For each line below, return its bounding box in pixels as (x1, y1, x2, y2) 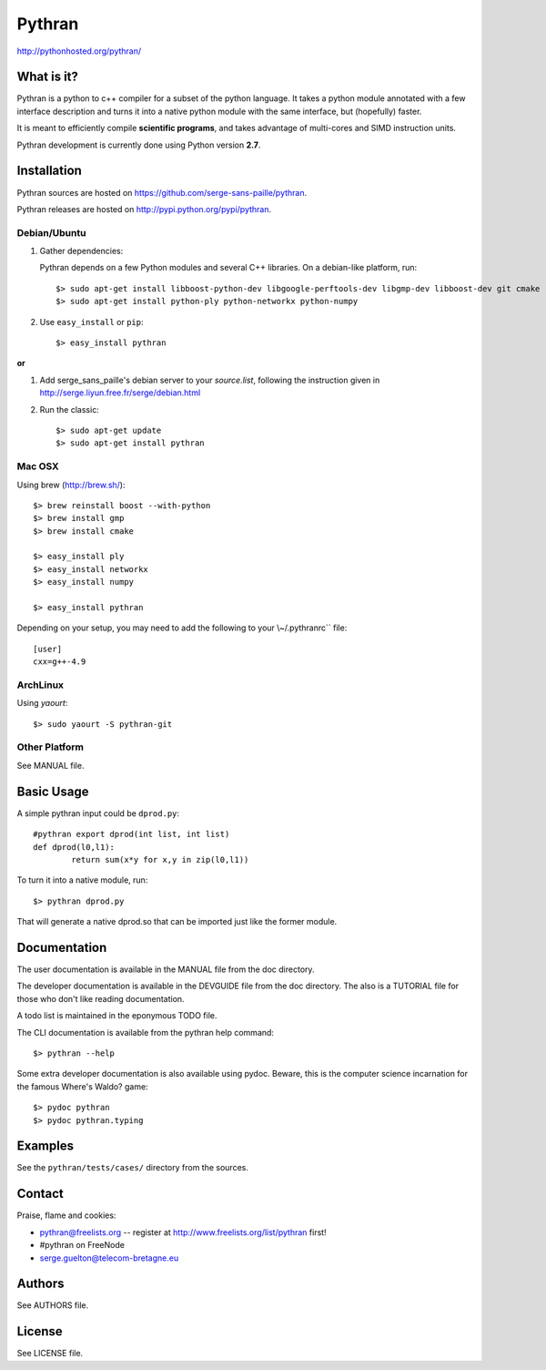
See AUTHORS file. (16, 1300, 89, 1311)
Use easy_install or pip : (39, 316, 144, 327)
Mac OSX (16, 460, 59, 473)
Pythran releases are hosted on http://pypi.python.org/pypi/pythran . (16, 203, 272, 214)
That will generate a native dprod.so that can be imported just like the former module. (16, 916, 338, 927)
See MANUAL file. (16, 760, 85, 771)
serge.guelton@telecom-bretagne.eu (39, 1252, 179, 1263)
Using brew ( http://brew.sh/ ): (16, 479, 126, 490)
